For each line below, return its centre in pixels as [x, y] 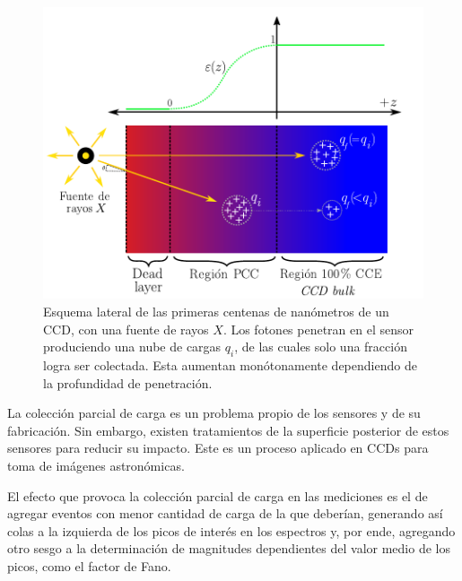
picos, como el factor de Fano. [89, 565]
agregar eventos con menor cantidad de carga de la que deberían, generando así [225, 513]
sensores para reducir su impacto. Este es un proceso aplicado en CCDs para [218, 448]
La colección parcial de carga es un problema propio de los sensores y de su [214, 413]
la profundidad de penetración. [128, 382]
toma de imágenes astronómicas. [96, 465]
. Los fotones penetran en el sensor [318, 329]
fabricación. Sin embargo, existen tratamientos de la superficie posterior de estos [228, 430]
